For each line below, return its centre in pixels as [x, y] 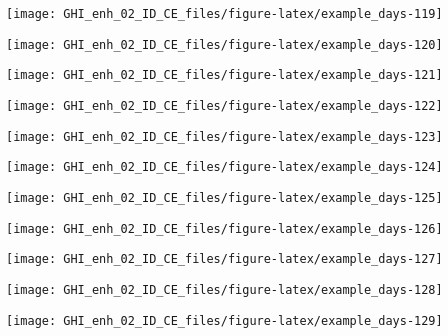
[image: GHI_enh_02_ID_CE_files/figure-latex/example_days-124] [224, 167]
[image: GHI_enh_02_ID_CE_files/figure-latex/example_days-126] [224, 228]
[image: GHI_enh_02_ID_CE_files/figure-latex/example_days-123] [224, 136]
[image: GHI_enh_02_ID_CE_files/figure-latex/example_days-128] [224, 289]
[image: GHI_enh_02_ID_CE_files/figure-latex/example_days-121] [224, 75]
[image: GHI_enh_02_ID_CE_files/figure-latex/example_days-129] [224, 320]
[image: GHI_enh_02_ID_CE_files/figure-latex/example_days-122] [224, 105]
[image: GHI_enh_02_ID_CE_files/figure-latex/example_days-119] [224, 14]
